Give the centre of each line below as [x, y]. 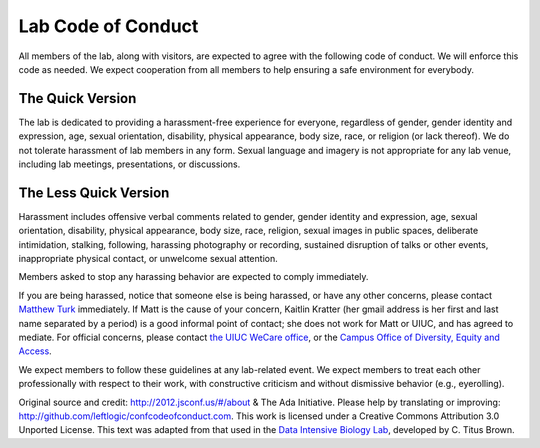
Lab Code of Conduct [108, 26]
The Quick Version [77, 98]
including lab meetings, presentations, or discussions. [129, 164]
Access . [35, 351]
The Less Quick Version [94, 192]
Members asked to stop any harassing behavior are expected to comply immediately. [193, 277]
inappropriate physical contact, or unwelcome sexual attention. [148, 259]
